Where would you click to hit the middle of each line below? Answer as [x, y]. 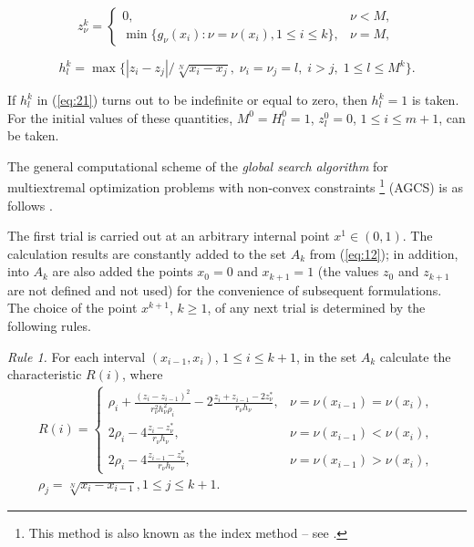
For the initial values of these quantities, [120, 117]
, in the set [326, 356]
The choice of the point [72, 308]
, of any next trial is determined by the [316, 308]
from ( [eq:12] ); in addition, [384, 253]
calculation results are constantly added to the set [147, 253]
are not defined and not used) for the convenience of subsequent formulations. [225, 289]
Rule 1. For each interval [77, 356]
